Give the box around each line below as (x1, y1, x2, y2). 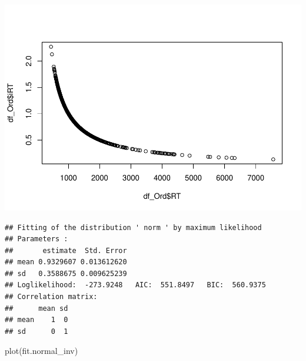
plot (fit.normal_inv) (5, 344, 78, 357)
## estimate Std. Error (5, 246, 127, 255)
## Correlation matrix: (5, 293, 98, 301)
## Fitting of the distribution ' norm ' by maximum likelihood (5, 223, 262, 232)
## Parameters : (5, 235, 68, 244)
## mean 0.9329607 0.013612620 (5, 258, 127, 267)
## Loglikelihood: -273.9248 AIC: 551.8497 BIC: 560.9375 (5, 281, 266, 290)
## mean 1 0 (5, 316, 68, 324)
